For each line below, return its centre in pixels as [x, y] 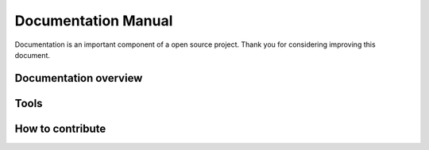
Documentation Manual [94, 21]
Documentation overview [79, 78]
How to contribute [60, 128]
